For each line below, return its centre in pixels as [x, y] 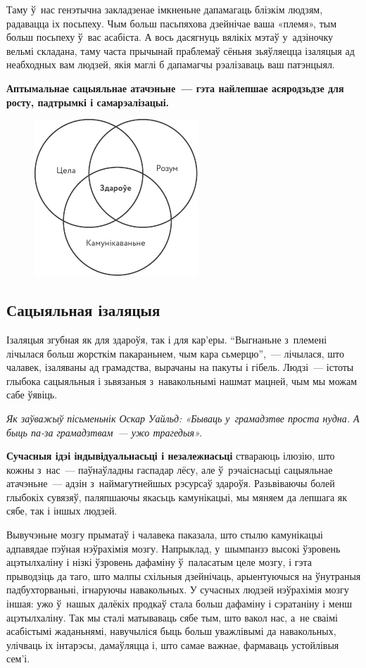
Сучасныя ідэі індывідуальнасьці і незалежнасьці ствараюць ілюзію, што [171, 456]
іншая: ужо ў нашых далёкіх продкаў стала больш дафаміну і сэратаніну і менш [179, 604]
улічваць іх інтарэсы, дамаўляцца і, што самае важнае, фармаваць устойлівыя [173, 644]
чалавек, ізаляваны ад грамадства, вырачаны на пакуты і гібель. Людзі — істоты [180, 367]
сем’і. [18, 658]
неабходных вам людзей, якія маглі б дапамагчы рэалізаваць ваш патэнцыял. [171, 64]
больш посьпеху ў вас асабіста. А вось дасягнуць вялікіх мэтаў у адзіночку [170, 37]
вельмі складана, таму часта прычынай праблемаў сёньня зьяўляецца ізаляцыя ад [181, 50]
